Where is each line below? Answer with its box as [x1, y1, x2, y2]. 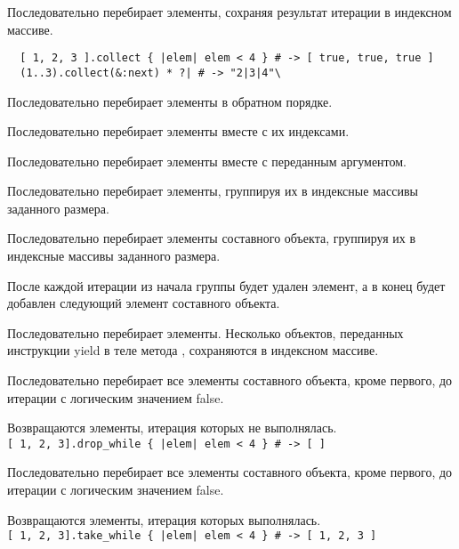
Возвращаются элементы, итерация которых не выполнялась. [7, 418, 337, 437]
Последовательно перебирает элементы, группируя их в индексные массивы [7, 182, 418, 200]
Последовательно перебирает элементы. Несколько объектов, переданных [7, 323, 404, 342]
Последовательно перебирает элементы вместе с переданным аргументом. [7, 151, 407, 170]
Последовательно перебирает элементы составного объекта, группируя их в [7, 229, 416, 247]
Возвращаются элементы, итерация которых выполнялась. [7, 510, 321, 529]
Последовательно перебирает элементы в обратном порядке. [7, 92, 333, 110]
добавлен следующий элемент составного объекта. [7, 294, 280, 312]
